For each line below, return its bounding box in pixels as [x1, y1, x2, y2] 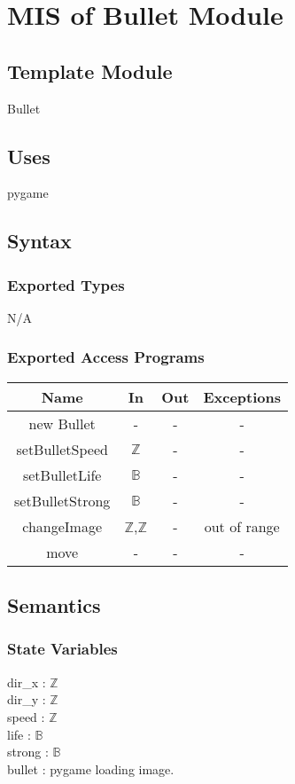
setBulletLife [22, 464, 102, 485]
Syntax [7, 227, 72, 255]
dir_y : [7, 690, 46, 709]
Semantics [7, 592, 101, 619]
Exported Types [7, 273, 125, 295]
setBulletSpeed [16, 438, 108, 459]
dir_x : [7, 672, 46, 691]
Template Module [7, 57, 173, 84]
